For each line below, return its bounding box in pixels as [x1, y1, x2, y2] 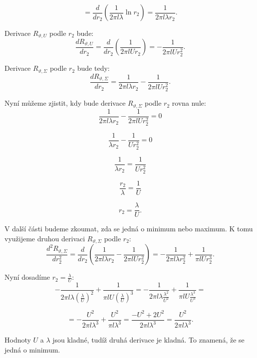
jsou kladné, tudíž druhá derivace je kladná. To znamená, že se [52, 335, 245, 345]
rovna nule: [172, 98, 206, 108]
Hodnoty [4, 335, 31, 345]
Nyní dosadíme [4, 272, 50, 282]
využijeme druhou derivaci [4, 233, 85, 243]
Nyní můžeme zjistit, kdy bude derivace [4, 98, 126, 108]
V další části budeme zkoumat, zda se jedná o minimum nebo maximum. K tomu [4, 223, 253, 234]
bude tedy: [77, 63, 110, 73]
